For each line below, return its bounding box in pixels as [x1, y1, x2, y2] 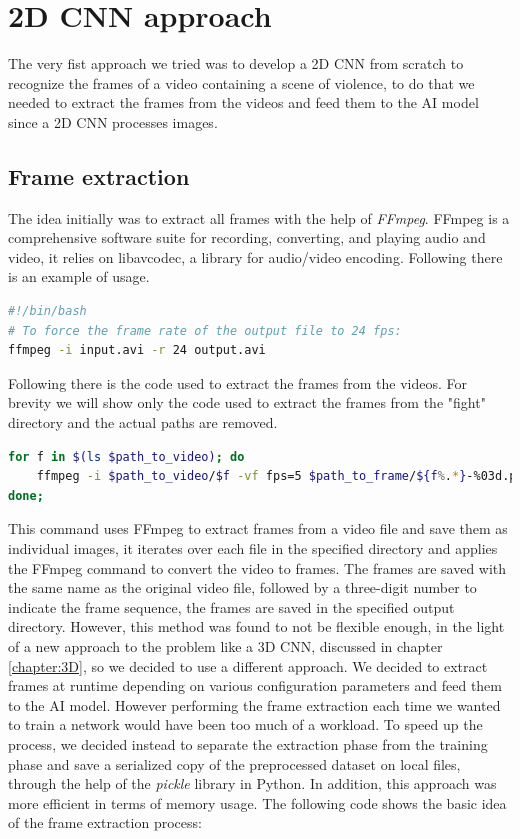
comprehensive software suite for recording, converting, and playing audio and [8, 227, 486, 248]
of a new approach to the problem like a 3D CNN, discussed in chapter [8, 635, 443, 656]
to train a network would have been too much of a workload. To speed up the [8, 714, 483, 735]
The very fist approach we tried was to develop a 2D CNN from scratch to [8, 53, 464, 74]
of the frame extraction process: [8, 812, 202, 833]
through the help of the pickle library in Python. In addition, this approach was [8, 773, 497, 794]
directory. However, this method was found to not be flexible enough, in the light [8, 616, 505, 637]
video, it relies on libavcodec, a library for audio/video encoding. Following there [8, 246, 503, 267]
